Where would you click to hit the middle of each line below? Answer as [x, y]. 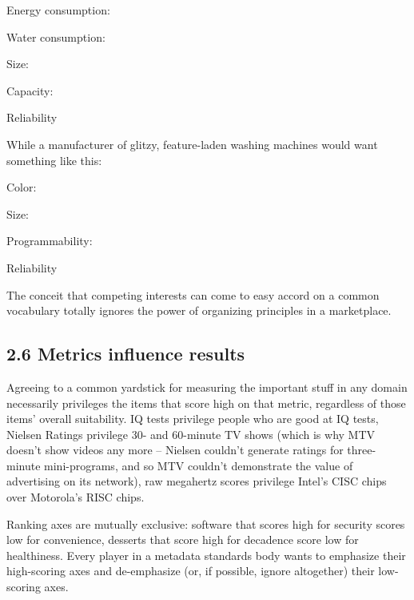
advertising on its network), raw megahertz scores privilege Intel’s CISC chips [197, 481]
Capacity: [30, 90]
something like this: [54, 160]
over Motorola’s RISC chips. [76, 497]
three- [362, 450]
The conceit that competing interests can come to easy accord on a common [193, 294]
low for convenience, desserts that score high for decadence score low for [183, 540]
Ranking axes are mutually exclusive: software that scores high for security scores [206, 523]
